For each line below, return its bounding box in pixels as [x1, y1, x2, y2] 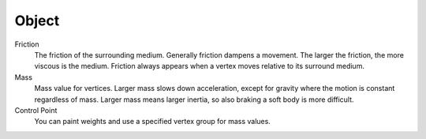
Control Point [14, 105, 58, 115]
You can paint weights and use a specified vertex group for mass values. [34, 117, 271, 126]
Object [14, 12, 60, 29]
